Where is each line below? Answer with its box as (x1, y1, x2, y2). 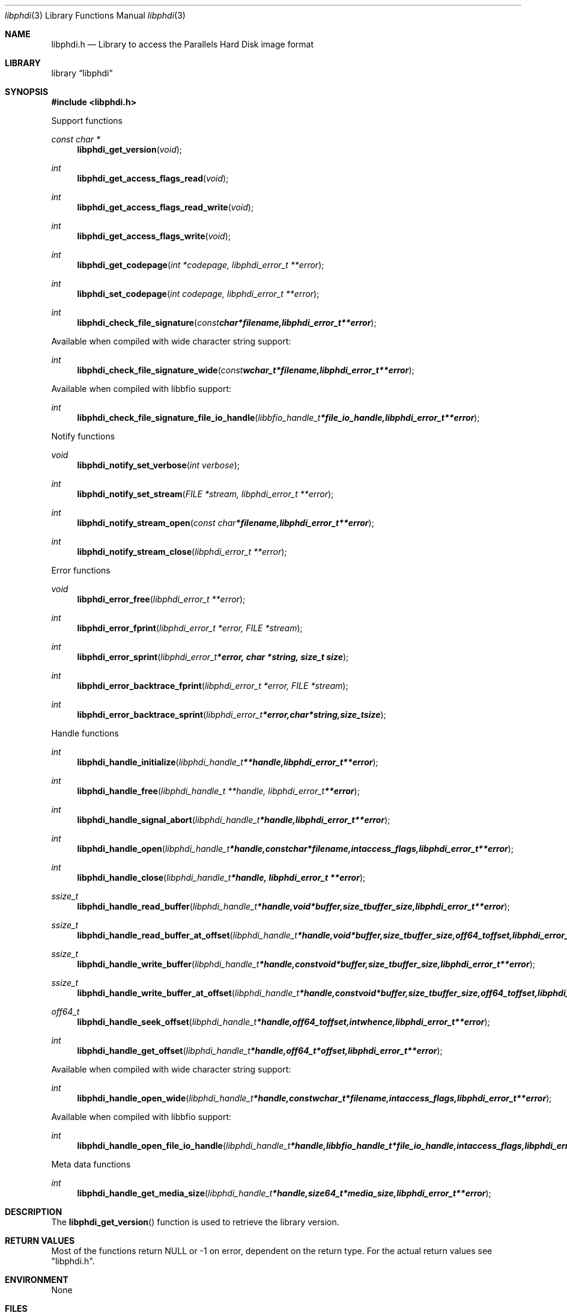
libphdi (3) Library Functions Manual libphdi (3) (5, 10, 186, 20)
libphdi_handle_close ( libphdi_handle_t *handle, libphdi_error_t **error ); (77, 872, 366, 883)
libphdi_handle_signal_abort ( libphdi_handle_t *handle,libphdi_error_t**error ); (77, 815, 390, 825)
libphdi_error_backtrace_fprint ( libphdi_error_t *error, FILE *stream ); (77, 681, 348, 691)
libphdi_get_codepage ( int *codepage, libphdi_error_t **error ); (77, 260, 324, 270)
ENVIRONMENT (5, 1275, 68, 1285)
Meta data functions (51, 1159, 131, 1169)
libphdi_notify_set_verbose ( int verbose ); (77, 460, 240, 470)
